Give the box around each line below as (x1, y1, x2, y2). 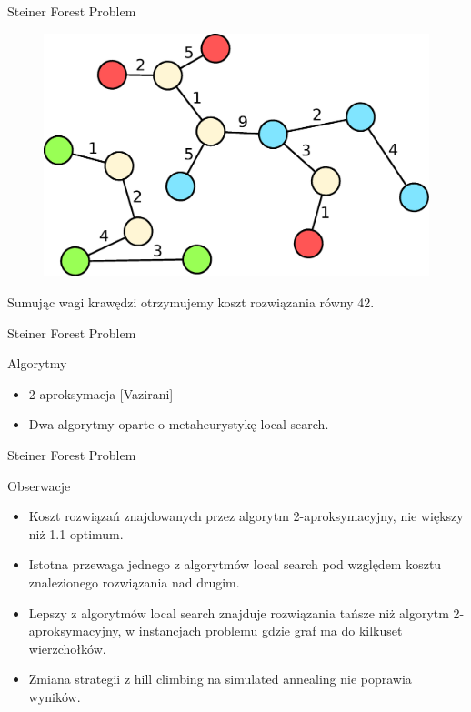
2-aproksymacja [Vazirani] (28, 384, 174, 403)
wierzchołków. (28, 638, 106, 657)
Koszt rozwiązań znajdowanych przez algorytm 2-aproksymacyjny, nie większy (28, 506, 464, 526)
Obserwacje (7, 476, 71, 495)
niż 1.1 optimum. (28, 524, 124, 543)
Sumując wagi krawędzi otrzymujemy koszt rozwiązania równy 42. (7, 293, 375, 312)
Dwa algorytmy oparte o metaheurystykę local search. (28, 415, 329, 434)
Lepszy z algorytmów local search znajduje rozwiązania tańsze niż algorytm (28, 603, 449, 622)
